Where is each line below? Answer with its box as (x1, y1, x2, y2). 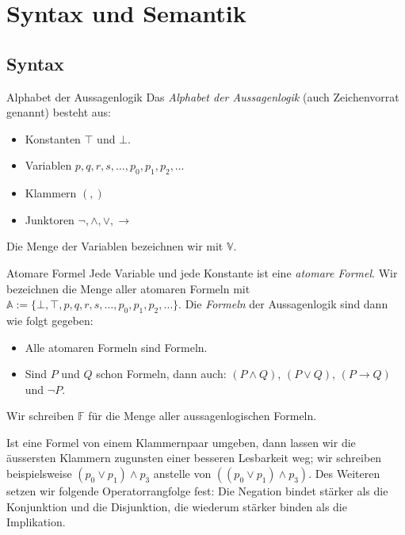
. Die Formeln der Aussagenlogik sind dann (178, 296, 388, 312)
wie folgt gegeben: (6, 311, 94, 328)
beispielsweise (6, 465, 72, 482)
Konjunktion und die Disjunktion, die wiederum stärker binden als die (6, 498, 347, 514)
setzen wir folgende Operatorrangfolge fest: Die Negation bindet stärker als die (6, 483, 388, 499)
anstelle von (153, 465, 212, 482)
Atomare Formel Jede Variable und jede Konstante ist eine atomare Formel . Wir (6, 264, 398, 281)
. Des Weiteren (308, 465, 380, 482)
